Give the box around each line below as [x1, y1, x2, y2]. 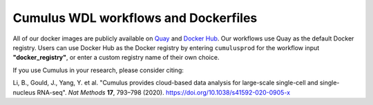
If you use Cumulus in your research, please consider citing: [12, 66, 184, 74]
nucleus [12, 88, 36, 96]
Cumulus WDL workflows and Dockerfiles [12, 10, 258, 25]
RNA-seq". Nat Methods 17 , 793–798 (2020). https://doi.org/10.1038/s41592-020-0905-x [37, 88, 290, 96]
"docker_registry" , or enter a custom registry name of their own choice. [12, 54, 220, 62]
